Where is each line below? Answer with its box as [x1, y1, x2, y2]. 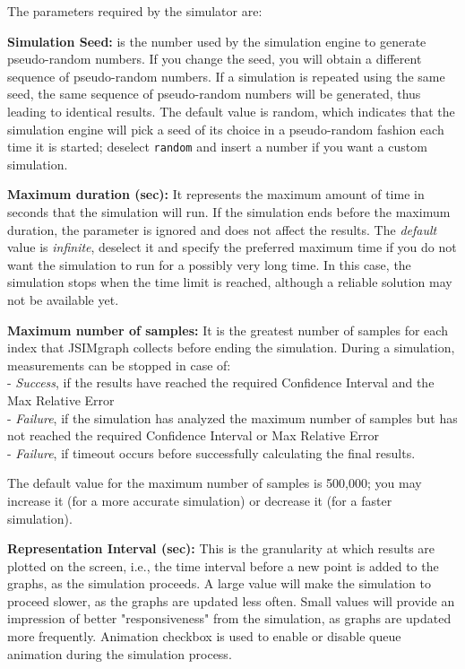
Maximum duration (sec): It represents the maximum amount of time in [7, 185, 425, 204]
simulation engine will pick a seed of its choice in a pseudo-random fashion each [7, 119, 444, 138]
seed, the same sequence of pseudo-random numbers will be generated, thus [7, 84, 421, 103]
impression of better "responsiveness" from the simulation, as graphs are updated [7, 609, 452, 628]
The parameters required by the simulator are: [7, 2, 263, 20]
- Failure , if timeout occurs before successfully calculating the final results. [7, 443, 416, 462]
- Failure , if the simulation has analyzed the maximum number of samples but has [7, 408, 458, 427]
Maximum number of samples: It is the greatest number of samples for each [7, 320, 448, 339]
